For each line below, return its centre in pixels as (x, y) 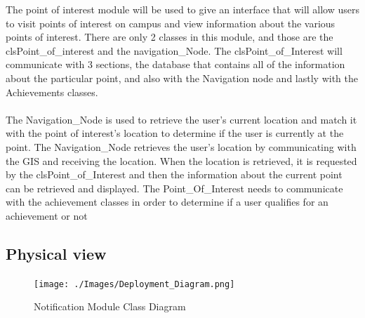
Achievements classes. (52, 92)
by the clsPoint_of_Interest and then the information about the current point (174, 174)
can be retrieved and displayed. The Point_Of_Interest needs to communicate (174, 188)
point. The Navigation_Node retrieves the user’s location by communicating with (181, 146)
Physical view (56, 253)
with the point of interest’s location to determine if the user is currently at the (175, 133)
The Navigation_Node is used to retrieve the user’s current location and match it (181, 119)
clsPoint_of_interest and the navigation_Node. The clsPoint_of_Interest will (174, 50)
